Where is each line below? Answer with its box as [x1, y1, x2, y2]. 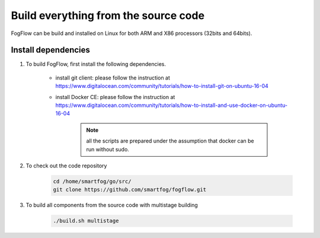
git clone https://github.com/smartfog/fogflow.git [53, 186, 207, 193]
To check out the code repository [25, 162, 107, 169]
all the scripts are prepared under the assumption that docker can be [86, 137, 254, 145]
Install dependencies [11, 45, 90, 55]
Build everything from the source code [11, 9, 204, 22]
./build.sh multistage [53, 217, 119, 224]
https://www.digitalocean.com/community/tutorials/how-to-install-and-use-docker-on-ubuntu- [55, 101, 288, 109]
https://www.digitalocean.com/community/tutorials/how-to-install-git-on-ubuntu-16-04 [55, 82, 269, 90]
